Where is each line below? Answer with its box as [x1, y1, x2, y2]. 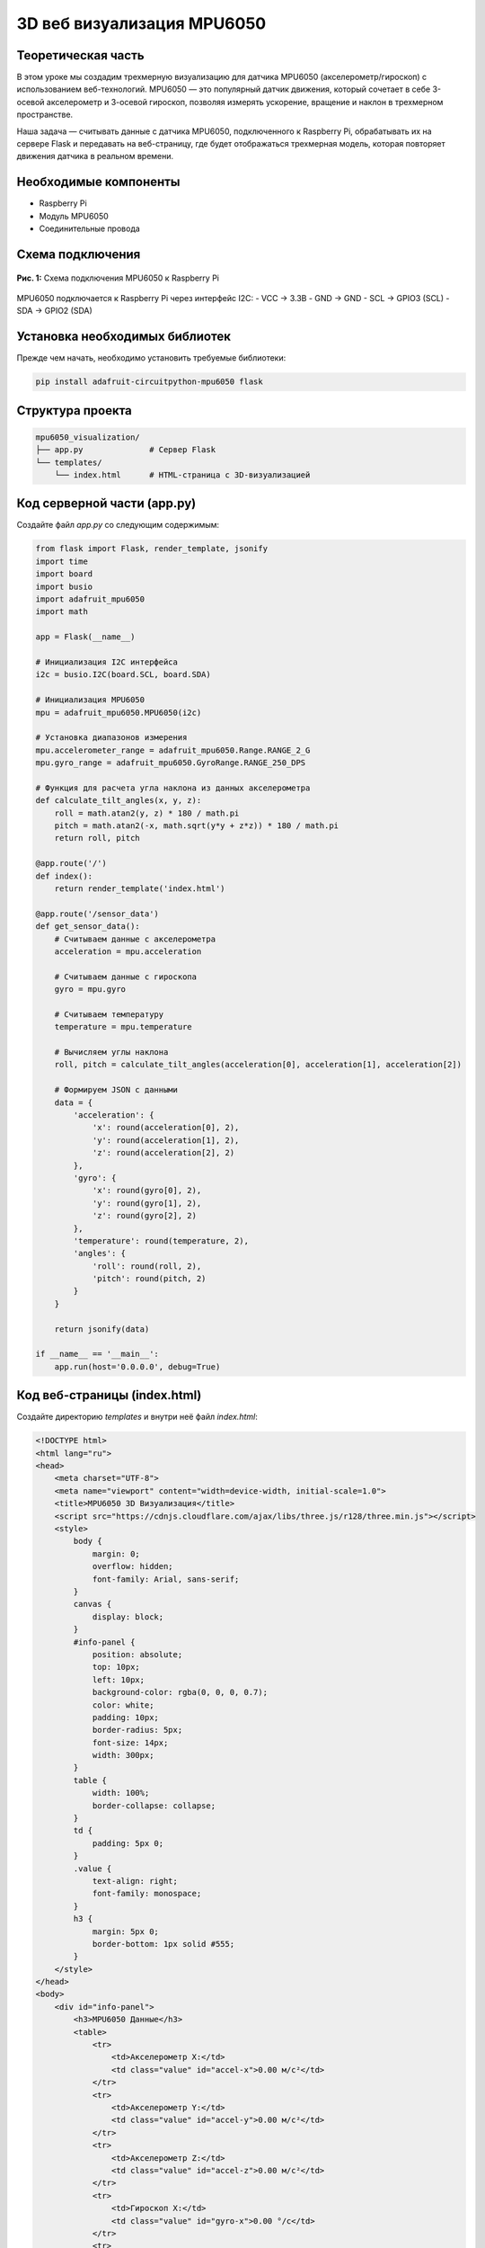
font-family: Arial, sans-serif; [92, 1574, 240, 1584]
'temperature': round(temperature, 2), [73, 1236, 249, 1245]
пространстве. [16, 109, 74, 120]
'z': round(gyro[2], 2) [92, 1210, 198, 1221]
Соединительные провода [39, 223, 141, 234]
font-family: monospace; [92, 1888, 202, 1899]
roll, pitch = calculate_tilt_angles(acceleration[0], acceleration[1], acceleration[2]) [54, 1059, 463, 1070]
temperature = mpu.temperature [54, 1021, 192, 1032]
